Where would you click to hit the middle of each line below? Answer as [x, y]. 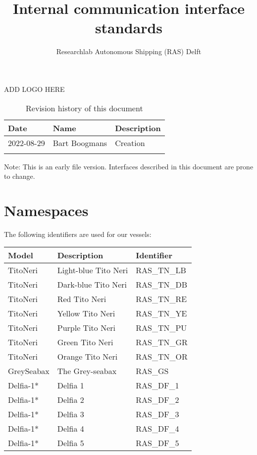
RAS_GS [152, 371]
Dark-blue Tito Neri [92, 285]
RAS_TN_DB [162, 285]
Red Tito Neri [82, 299]
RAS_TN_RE [161, 299]
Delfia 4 [71, 429]
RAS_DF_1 [157, 385]
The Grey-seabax [87, 371]
